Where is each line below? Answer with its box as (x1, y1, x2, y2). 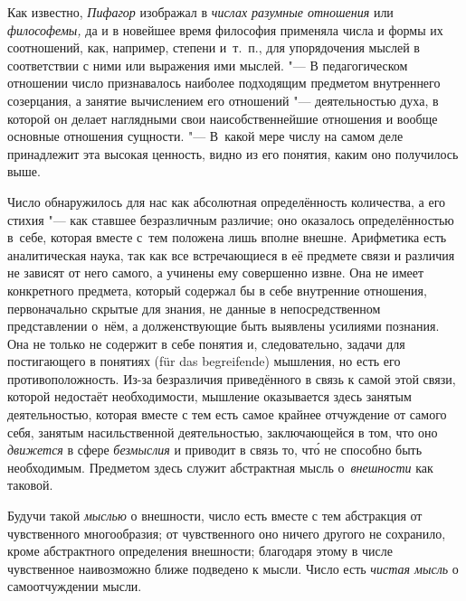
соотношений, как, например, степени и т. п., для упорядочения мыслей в (7, 38, 420, 57)
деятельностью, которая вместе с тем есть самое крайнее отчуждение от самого (7, 405, 447, 424)
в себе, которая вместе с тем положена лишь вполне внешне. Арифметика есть (7, 228, 447, 247)
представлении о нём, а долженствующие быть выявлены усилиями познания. (7, 316, 440, 335)
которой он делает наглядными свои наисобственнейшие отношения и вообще (7, 108, 438, 127)
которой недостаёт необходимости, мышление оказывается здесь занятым (7, 387, 412, 406)
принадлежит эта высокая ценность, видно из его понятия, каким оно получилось (7, 144, 459, 163)
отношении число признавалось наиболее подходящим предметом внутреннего (7, 73, 441, 92)
